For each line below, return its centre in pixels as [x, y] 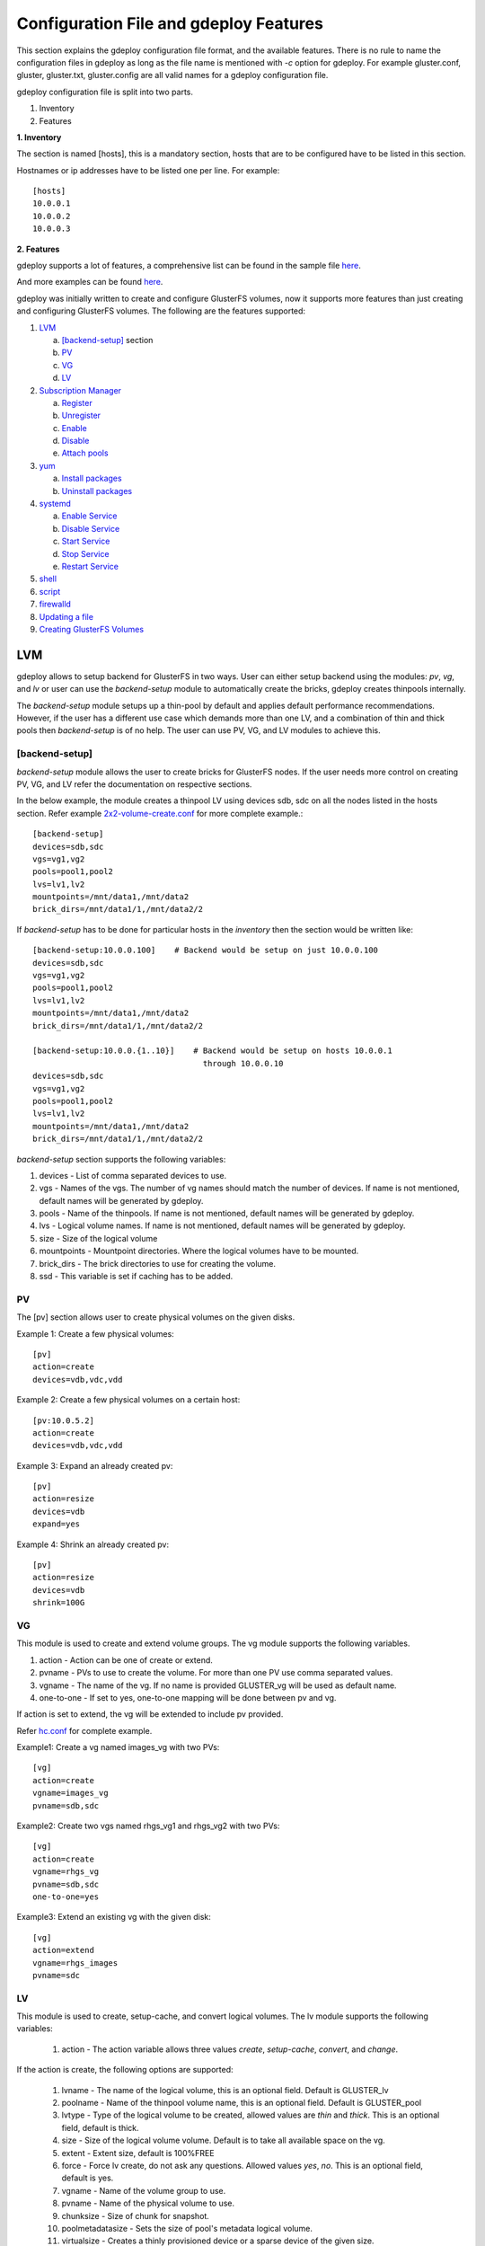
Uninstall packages [97, 491]
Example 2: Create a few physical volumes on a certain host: [128, 1400]
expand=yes [57, 1524]
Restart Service [90, 566]
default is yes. [88, 2178]
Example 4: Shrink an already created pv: [93, 1544]
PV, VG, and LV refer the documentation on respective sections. [134, 784]
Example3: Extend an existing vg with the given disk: [114, 1917]
